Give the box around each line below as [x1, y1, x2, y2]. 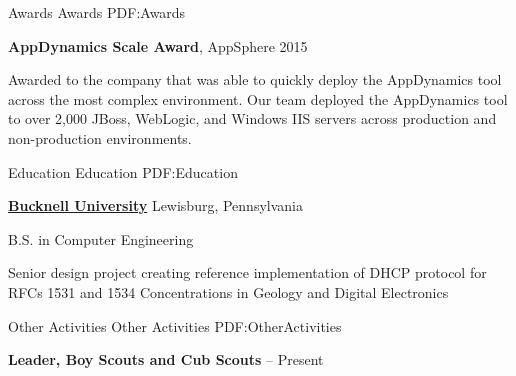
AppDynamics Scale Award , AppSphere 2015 [8, 35, 308, 56]
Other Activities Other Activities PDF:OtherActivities [8, 315, 342, 336]
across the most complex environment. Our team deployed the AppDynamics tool [8, 88, 508, 109]
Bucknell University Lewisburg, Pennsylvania [8, 195, 303, 216]
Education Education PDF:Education [8, 161, 238, 182]
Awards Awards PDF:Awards [8, 2, 186, 22]
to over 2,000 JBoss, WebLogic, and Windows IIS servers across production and [8, 108, 497, 129]
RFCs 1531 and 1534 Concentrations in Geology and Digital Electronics [8, 281, 449, 302]
